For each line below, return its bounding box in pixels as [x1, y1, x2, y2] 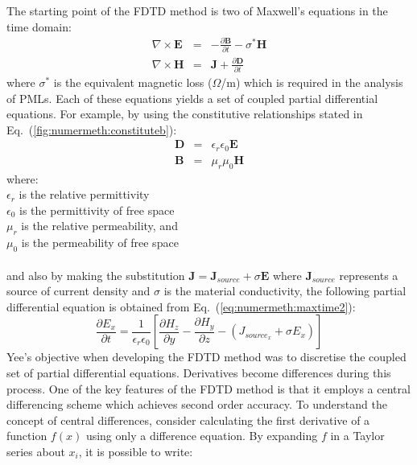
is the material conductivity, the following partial [163, 282, 407, 299]
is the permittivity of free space [19, 201, 175, 218]
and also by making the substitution [6, 266, 185, 283]
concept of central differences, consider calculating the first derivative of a [6, 411, 370, 428]
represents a [339, 266, 398, 283]
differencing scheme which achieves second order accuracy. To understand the [6, 396, 387, 413]
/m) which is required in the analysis [221, 73, 403, 90]
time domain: [6, 18, 72, 35]
